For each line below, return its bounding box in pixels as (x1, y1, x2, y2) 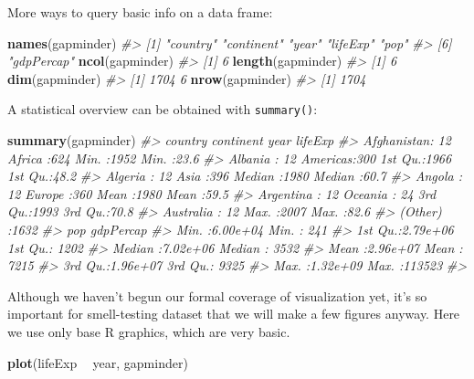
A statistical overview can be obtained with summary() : (7, 100, 318, 119)
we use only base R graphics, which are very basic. (7, 321, 290, 341)
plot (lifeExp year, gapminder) (7, 353, 188, 372)
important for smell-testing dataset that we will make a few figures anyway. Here (7, 304, 460, 323)
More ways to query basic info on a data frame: (7, 3, 273, 21)
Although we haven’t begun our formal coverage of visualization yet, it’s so (7, 286, 427, 305)
